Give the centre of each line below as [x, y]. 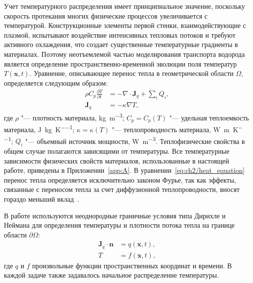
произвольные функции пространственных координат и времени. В [132, 265]
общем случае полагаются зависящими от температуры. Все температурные [117, 151]
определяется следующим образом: [56, 83]
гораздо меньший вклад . [42, 199]
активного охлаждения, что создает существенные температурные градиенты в [121, 44]
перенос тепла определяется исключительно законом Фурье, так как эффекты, [120, 179]
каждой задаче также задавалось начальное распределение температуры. [112, 275]
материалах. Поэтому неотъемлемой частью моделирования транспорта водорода [125, 54]
